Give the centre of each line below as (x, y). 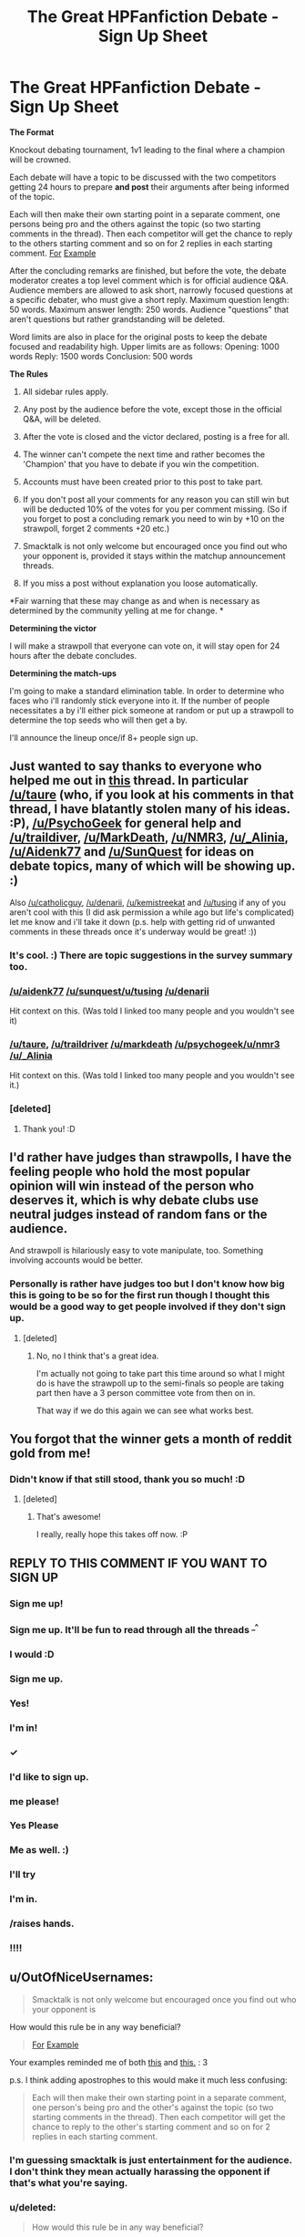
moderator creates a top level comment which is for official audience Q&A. (149, 280)
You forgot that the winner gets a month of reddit (151, 1439)
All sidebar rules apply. (66, 391)
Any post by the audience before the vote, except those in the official (152, 409)
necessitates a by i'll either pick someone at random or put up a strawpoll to (152, 710)
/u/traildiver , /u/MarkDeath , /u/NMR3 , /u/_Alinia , (149, 838)
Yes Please (34, 1826)
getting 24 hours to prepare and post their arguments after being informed (149, 187)
